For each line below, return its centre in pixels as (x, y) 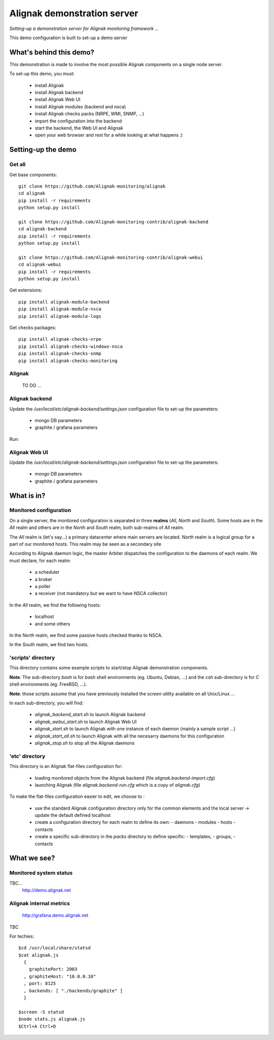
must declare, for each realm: (40, 560)
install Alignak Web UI (58, 100)
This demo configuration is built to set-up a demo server (68, 38)
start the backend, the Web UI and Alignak (79, 128)
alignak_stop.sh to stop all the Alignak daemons (85, 743)
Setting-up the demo (43, 150)
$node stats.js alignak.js (52, 1019)
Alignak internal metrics (40, 903)
